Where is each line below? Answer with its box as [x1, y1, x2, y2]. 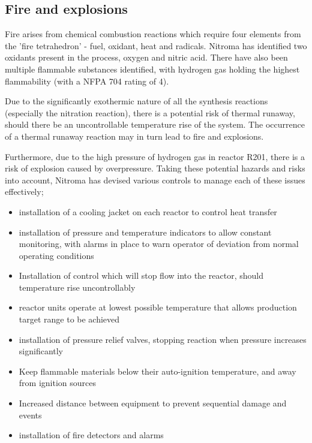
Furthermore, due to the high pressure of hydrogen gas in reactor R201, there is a [5, 150, 305, 162]
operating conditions [19, 249, 94, 261]
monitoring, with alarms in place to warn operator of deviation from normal [19, 237, 299, 250]
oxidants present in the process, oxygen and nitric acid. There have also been [5, 51, 288, 64]
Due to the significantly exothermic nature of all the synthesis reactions [5, 95, 268, 107]
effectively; [5, 185, 44, 198]
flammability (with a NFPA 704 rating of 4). [5, 74, 169, 87]
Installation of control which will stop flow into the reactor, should [19, 269, 263, 282]
